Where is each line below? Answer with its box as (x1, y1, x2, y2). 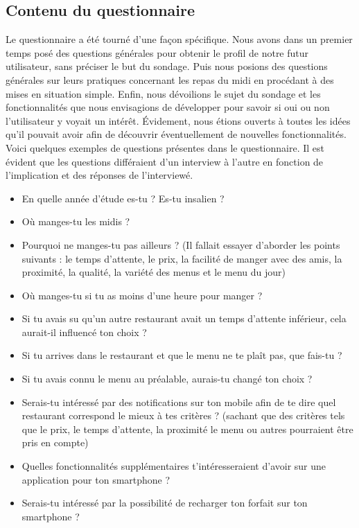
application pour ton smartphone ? (21, 472, 170, 486)
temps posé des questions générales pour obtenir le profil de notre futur (6, 45, 309, 60)
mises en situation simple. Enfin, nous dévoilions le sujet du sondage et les (6, 86, 321, 100)
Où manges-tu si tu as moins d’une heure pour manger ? (21, 288, 263, 302)
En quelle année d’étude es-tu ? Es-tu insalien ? (21, 191, 225, 205)
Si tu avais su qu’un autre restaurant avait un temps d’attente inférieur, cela (21, 311, 347, 326)
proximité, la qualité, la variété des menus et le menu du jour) (21, 265, 286, 279)
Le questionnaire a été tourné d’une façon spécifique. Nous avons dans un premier (6, 32, 353, 46)
